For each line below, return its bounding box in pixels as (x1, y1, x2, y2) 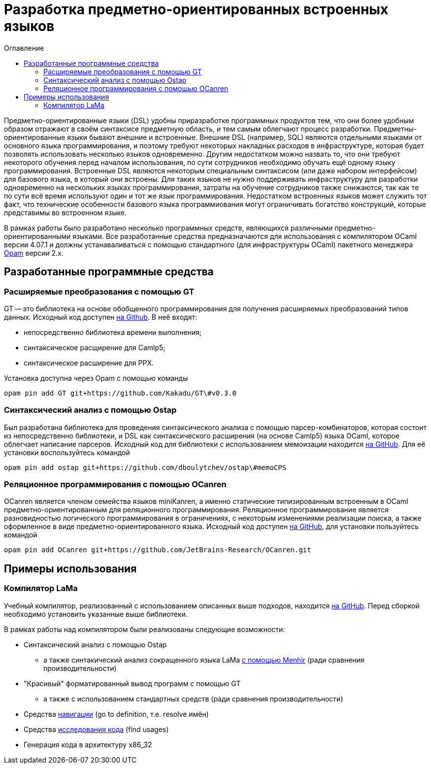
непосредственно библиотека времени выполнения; (24, 328, 202, 336)
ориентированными (4, 232, 71, 240)
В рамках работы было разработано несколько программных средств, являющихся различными (4, 223, 333, 232)
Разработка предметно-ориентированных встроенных (4, 1, 389, 18)
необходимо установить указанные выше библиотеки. (4, 609, 188, 618)
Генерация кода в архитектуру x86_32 (24, 740, 152, 749)
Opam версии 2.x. (4, 248, 64, 257)
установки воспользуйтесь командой (4, 448, 130, 457)
